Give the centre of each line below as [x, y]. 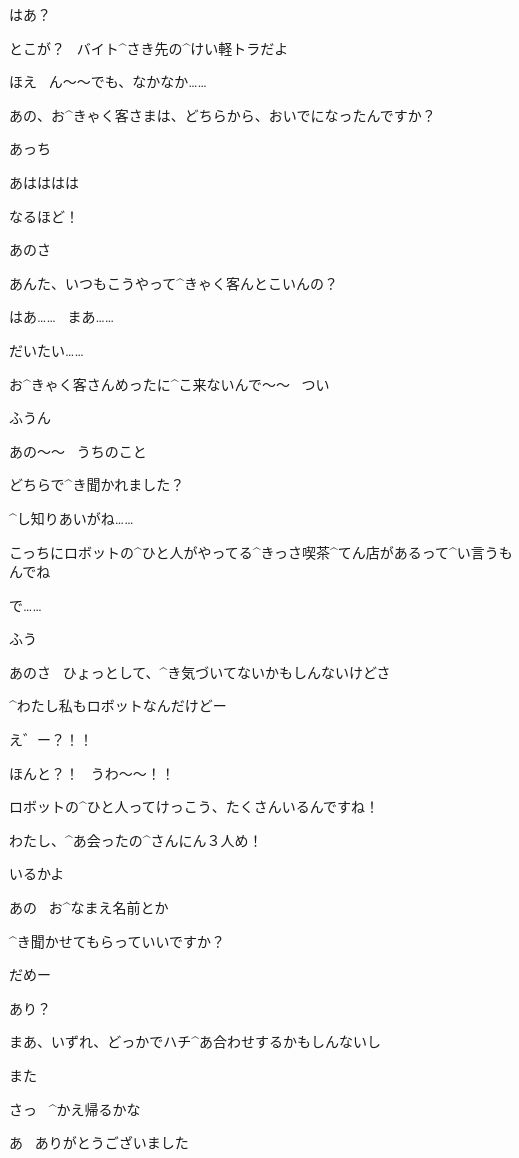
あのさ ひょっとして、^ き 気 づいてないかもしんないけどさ [200, 671]
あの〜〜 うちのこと [78, 450]
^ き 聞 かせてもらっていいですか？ [117, 940]
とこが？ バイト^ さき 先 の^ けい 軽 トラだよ [149, 47]
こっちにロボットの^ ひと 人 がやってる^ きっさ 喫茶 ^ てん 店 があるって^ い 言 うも [261, 551]
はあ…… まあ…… [62, 316]
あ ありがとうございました [99, 1142]
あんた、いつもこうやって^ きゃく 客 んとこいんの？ [174, 282]
